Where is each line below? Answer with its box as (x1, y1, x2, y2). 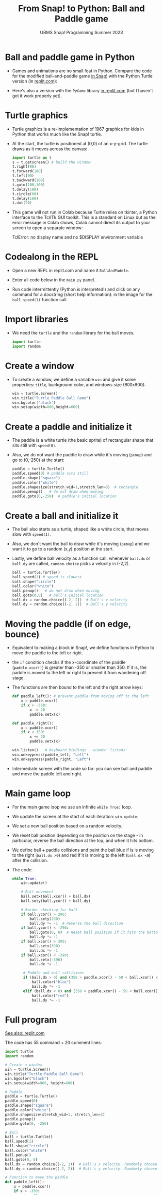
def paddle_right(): (12, 721, 54, 725)
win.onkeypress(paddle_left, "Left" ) (12, 752, 89, 757)
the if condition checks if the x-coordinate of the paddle (12, 659, 126, 666)
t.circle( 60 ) (12, 191, 39, 196)
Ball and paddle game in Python (5, 52, 135, 62)
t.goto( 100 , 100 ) (12, 182, 45, 187)
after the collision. (12, 857, 49, 863)
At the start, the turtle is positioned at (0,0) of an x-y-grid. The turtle (12, 140, 148, 146)
